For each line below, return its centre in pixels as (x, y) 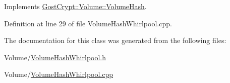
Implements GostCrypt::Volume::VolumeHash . (75, 6)
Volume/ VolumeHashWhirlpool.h (55, 57)
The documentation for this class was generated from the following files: (115, 40)
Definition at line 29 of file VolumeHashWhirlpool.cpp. (88, 23)
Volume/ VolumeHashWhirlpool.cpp (59, 74)
